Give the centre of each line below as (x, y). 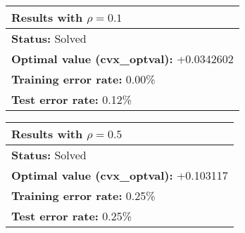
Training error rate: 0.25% (83, 195)
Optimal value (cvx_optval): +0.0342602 (122, 59)
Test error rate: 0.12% (72, 99)
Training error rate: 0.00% (83, 79)
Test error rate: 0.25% (72, 216)
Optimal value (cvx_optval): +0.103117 (120, 175)
